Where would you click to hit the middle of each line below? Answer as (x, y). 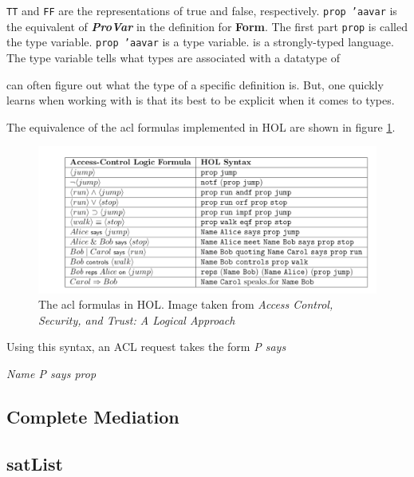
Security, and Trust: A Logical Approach (137, 319)
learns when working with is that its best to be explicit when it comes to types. (201, 100)
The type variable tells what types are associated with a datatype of (173, 57)
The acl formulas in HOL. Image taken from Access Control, (186, 304)
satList (35, 463)
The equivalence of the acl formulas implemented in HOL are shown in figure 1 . (201, 126)
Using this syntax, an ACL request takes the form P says (146, 347)
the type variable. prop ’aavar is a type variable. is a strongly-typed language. (200, 42)
